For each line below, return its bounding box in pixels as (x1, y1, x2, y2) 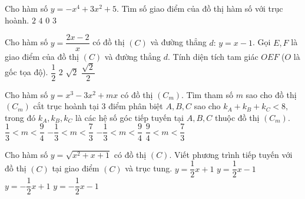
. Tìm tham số (181, 88, 233, 100)
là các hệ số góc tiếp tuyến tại (75, 111, 184, 123)
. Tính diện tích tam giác (168, 50, 258, 63)
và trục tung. (125, 162, 173, 174)
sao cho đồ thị (246, 88, 297, 100)
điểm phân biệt (108, 100, 163, 112)
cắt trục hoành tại (33, 100, 99, 112)
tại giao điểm (52, 162, 100, 174)
